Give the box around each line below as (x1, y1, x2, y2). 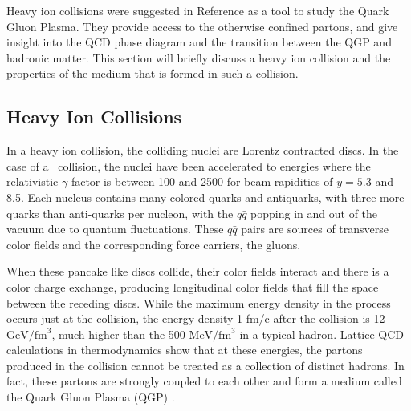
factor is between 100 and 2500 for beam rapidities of (71, 173, 333, 190)
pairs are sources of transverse (241, 220, 389, 237)
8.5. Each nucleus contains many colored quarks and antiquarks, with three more (6, 188, 405, 205)
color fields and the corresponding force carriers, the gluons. (6, 236, 301, 252)
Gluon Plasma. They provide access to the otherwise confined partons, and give (6, 18, 398, 34)
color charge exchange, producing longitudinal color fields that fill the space (6, 278, 379, 295)
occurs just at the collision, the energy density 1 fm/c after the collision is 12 (6, 310, 385, 327)
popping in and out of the (250, 204, 378, 221)
